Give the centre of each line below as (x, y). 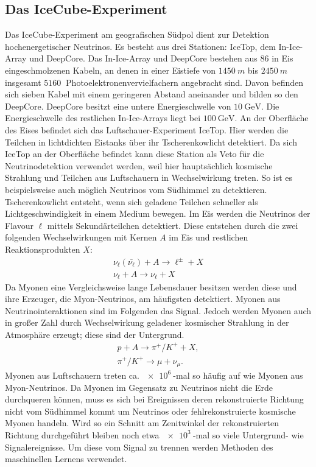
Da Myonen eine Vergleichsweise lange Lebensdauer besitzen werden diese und (151, 286)
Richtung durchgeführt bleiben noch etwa (82, 434)
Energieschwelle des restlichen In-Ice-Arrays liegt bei (103, 118)
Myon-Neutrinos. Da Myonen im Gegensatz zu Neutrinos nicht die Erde (139, 387)
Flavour (19, 225)
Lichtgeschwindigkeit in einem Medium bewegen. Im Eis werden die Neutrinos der (158, 213)
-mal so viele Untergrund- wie (248, 434)
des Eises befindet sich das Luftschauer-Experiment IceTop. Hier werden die (147, 129)
